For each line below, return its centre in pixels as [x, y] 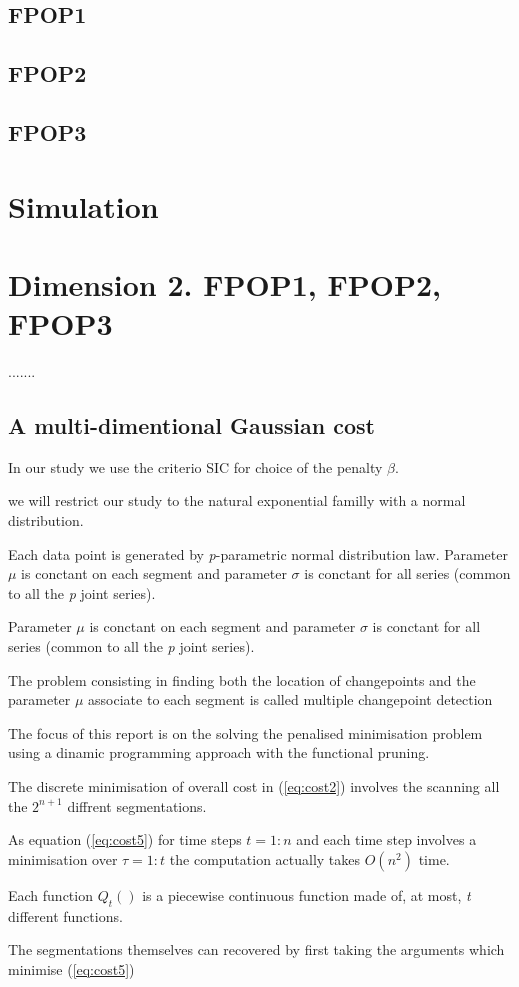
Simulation [83, 205]
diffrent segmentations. [137, 805]
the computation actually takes [265, 858]
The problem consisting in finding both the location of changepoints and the [242, 679]
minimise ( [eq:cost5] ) [71, 968]
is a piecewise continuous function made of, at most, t [306, 894]
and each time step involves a [386, 839]
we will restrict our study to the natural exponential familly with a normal [237, 500]
